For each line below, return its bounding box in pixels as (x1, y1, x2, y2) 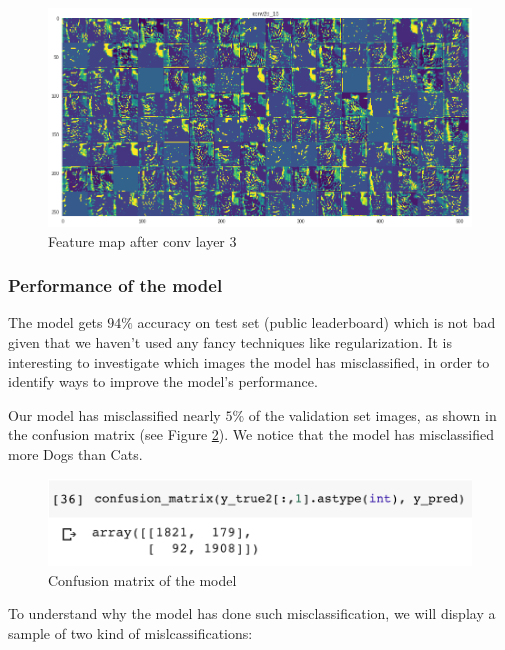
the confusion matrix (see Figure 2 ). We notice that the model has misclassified (8, 424, 495, 445)
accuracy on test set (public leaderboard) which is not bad (137, 312, 496, 333)
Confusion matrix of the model (48, 569, 237, 590)
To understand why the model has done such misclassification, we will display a (8, 603, 496, 624)
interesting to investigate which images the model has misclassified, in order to (8, 351, 490, 372)
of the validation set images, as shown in (248, 404, 497, 425)
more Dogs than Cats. (8, 444, 143, 465)
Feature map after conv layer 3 (48, 230, 237, 251)
